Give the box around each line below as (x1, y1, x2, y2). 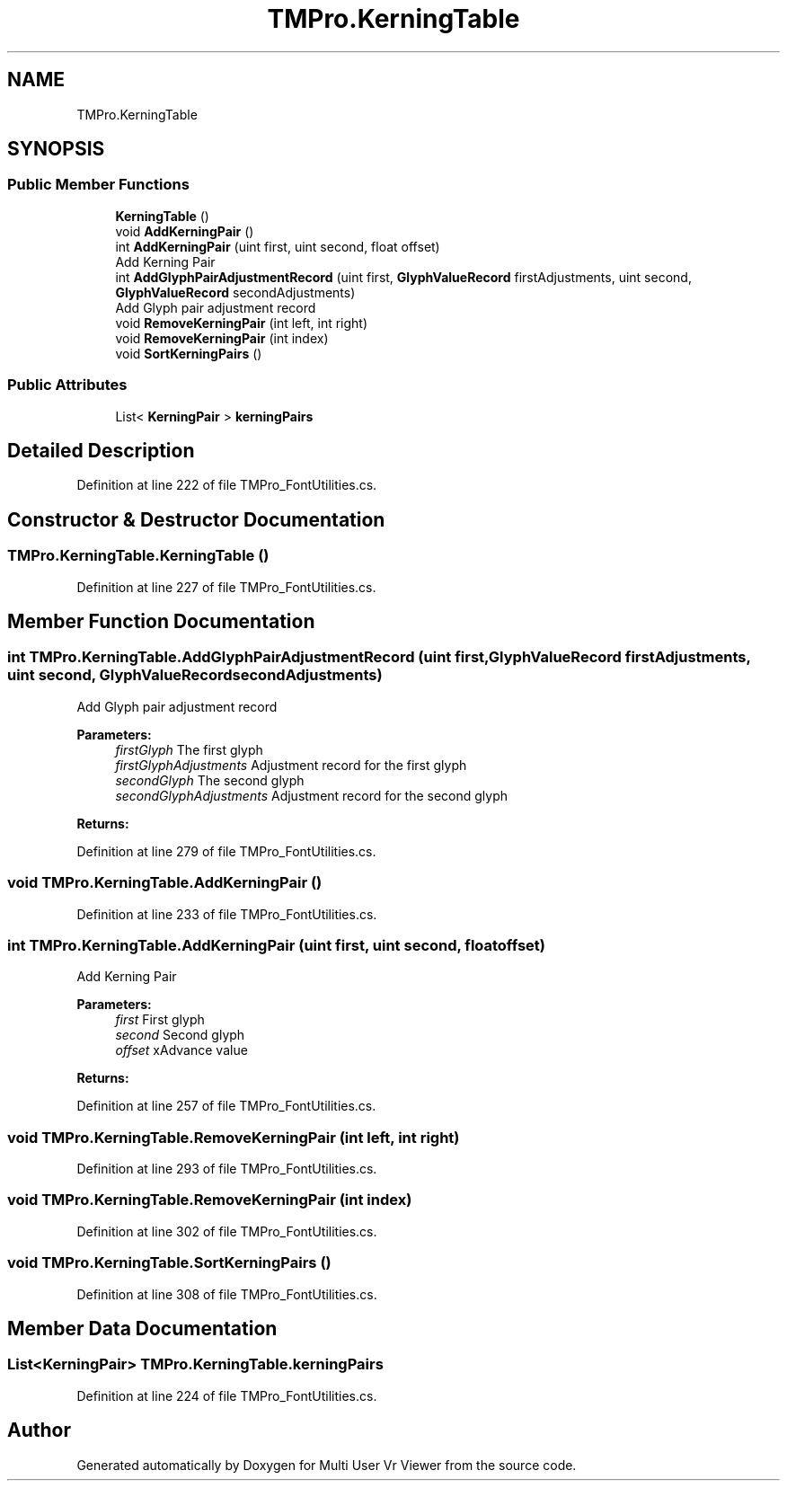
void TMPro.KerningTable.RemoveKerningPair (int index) (7, 1191, 412, 1209)
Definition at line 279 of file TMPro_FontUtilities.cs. (76, 843, 376, 859)
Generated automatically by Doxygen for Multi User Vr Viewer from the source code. (76, 1457, 577, 1473)
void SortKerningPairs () (115, 345, 262, 361)
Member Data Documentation (7, 1317, 278, 1341)
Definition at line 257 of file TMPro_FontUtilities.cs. (76, 1098, 376, 1114)
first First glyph (115, 1012, 205, 1028)
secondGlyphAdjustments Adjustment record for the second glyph (115, 787, 508, 803)
